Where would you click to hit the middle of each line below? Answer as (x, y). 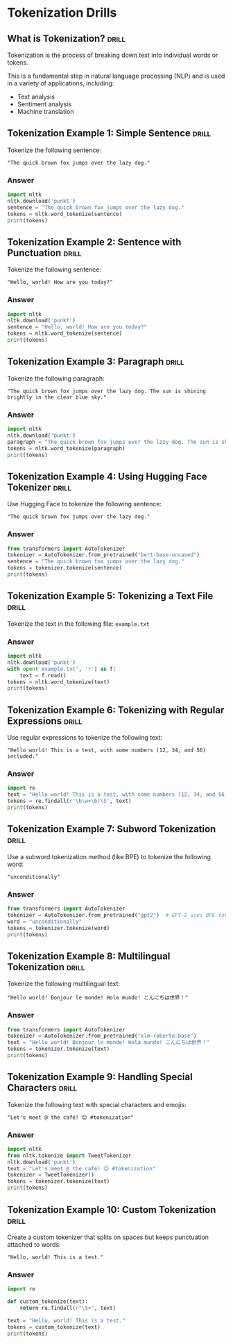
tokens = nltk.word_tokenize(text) (59, 682)
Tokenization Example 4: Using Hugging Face (107, 476)
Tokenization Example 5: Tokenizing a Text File (110, 596)
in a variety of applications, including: (61, 83)
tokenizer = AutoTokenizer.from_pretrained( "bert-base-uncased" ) (103, 555)
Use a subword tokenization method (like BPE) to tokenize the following (109, 856)
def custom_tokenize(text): (48, 1302)
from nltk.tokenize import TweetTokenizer (69, 1155)
